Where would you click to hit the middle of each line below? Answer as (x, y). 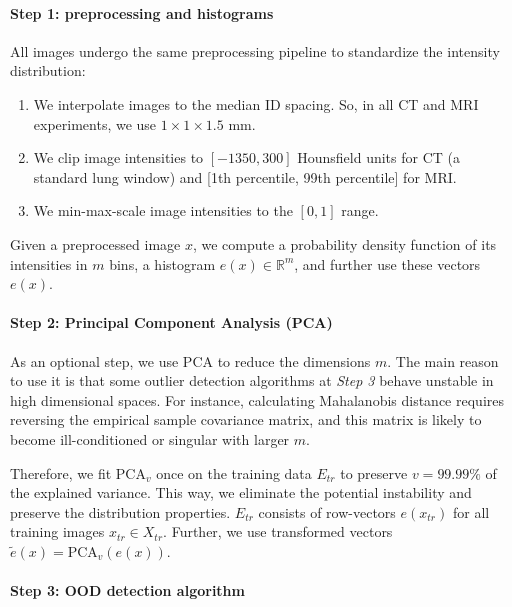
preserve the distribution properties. (120, 511)
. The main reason (443, 360)
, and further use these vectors (387, 263)
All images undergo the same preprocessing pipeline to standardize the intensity (255, 50)
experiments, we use (95, 123)
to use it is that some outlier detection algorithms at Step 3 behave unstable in (252, 380)
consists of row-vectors (327, 511)
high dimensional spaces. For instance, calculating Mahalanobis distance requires (257, 399)
